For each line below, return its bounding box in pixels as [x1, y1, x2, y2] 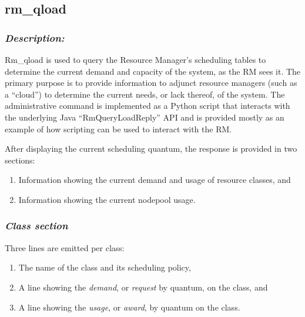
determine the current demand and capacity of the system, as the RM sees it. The [5, 65, 301, 77]
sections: [5, 154, 35, 166]
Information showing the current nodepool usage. [18, 193, 196, 205]
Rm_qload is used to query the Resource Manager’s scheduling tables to [5, 54, 266, 65]
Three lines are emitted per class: [5, 241, 125, 253]
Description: [5, 30, 65, 45]
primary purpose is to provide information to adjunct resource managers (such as [5, 76, 297, 89]
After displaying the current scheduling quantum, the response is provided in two [5, 142, 297, 155]
